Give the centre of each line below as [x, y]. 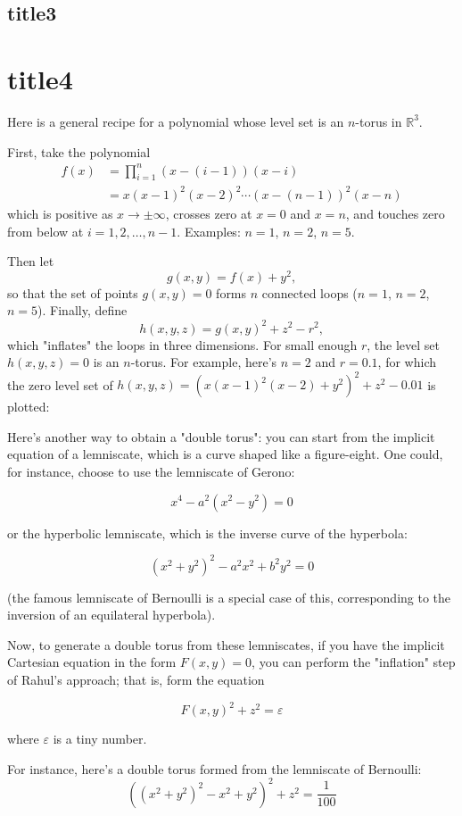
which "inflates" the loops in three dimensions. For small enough [182, 344]
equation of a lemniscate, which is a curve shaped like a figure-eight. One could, [225, 454]
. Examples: [209, 231]
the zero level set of [60, 384]
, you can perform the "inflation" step [354, 662]
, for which [407, 362]
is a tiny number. [100, 739]
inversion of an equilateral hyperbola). [111, 615]
